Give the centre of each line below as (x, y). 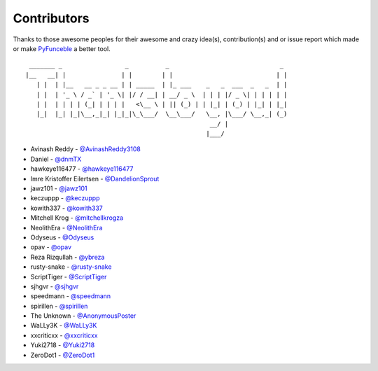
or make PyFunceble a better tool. (62, 48)
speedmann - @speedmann (71, 296)
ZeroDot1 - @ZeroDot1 (63, 355)
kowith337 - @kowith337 (66, 208)
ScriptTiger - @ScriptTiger (69, 276)
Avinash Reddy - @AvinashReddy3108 (86, 149)
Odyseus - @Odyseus (62, 237)
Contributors (51, 18)
